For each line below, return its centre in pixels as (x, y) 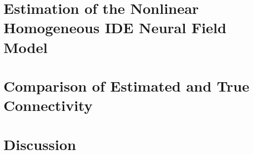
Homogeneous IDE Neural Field (115, 27)
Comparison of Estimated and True (126, 85)
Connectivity (48, 105)
